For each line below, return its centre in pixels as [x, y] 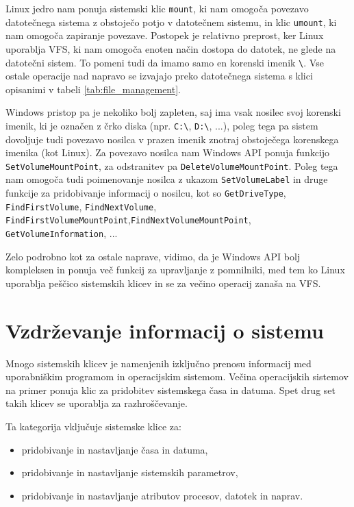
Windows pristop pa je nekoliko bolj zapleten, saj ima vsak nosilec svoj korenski [173, 112]
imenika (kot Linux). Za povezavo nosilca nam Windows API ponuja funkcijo [168, 152]
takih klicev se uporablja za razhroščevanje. [97, 403]
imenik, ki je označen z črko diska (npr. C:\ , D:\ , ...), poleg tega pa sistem [162, 125]
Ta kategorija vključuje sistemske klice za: [93, 426]
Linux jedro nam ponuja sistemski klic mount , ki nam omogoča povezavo [157, 8]
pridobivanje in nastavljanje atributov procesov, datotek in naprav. [162, 495]
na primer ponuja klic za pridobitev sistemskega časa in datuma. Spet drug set [170, 389]
